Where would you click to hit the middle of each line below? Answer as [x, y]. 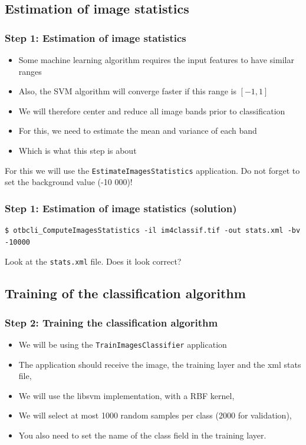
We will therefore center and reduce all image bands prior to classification [152, 111]
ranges [30, 71]
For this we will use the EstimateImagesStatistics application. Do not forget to [152, 170]
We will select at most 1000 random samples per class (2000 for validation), [155, 415]
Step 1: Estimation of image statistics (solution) [121, 208]
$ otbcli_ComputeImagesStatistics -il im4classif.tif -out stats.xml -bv [153, 231]
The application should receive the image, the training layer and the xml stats [160, 364]
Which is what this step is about [78, 150]
